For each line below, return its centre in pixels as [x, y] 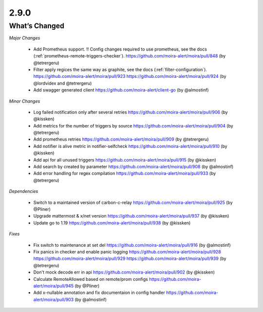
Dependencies [24, 191]
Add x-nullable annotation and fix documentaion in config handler [99, 293]
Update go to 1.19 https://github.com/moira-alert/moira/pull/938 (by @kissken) [112, 223]
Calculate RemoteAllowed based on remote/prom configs [91, 279]
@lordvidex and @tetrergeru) [63, 83]
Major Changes [25, 38]
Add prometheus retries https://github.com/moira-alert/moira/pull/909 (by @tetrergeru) [121, 139]
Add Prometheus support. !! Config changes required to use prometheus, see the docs [120, 49]
